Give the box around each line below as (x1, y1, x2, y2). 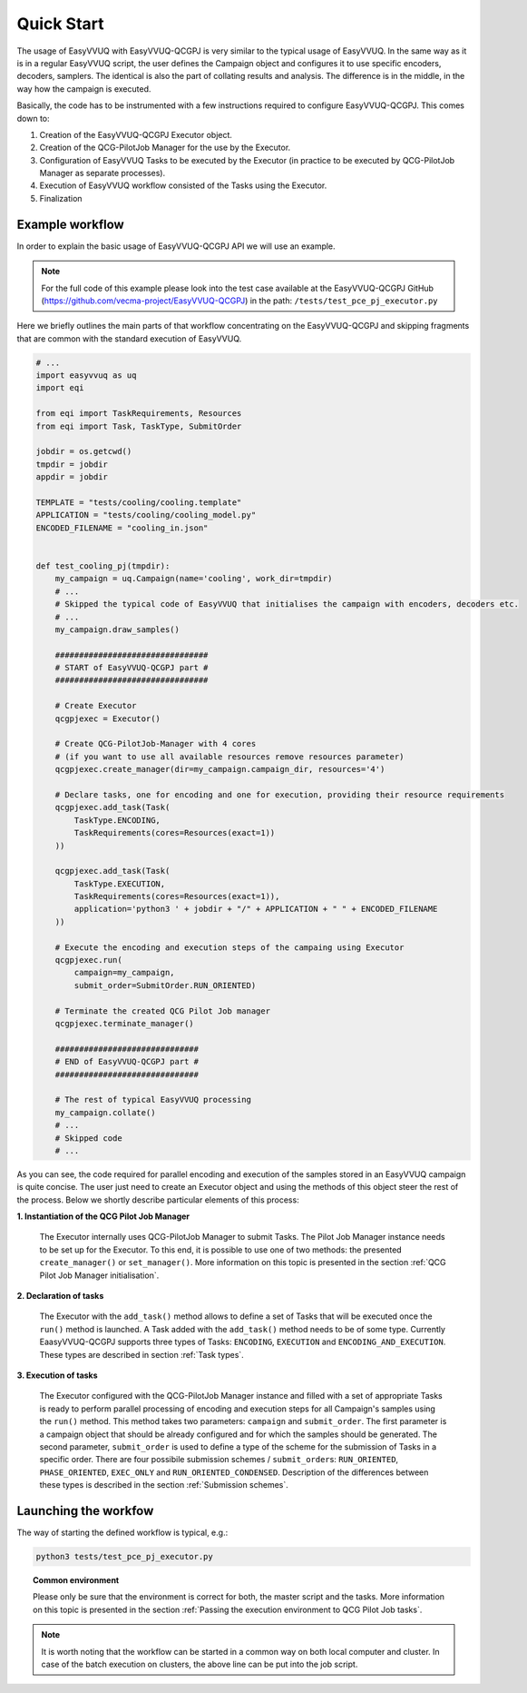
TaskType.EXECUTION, (73, 878, 166, 889)
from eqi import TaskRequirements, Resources (35, 409, 242, 419)
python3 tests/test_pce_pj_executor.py (35, 1551, 213, 1561)
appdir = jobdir (35, 472, 109, 482)
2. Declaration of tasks (16, 1291, 104, 1302)
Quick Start (16, 14, 104, 34)
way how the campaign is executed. (16, 83, 151, 94)
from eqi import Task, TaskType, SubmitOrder (35, 421, 242, 431)
